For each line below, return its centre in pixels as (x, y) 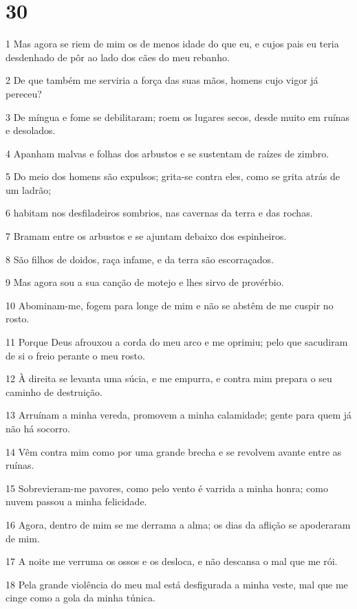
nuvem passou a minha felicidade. (76, 501)
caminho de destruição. (54, 391)
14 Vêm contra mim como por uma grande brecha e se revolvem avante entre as (174, 451)
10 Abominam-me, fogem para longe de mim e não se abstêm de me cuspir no (170, 305)
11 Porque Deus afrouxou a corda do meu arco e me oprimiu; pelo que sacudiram (177, 342)
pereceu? (24, 93)
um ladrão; (29, 189)
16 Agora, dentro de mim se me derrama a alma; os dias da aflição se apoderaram (178, 524)
